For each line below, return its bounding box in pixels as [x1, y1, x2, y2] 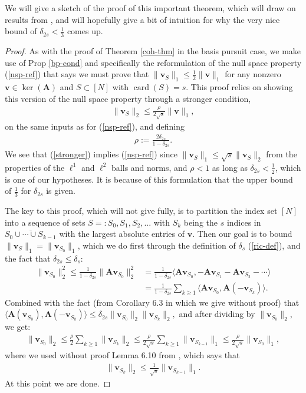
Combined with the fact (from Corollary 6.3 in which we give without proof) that [5, 296, 300, 308]
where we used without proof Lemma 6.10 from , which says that [5, 349, 240, 361]
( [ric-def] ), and [248, 239, 301, 251]
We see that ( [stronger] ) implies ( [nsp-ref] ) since [5, 148, 177, 160]
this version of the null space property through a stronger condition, [5, 92, 251, 104]
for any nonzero [225, 68, 281, 80]
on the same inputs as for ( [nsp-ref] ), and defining [5, 120, 185, 133]
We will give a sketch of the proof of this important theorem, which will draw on [5, 2, 296, 14]
